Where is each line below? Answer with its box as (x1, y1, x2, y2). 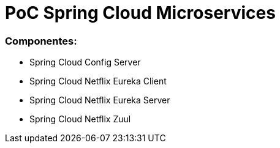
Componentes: (5, 34, 77, 47)
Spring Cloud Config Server (29, 57, 141, 68)
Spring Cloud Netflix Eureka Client (29, 76, 167, 87)
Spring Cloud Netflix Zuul (29, 114, 131, 125)
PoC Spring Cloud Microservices (5, 2, 276, 23)
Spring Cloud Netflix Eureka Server (29, 95, 170, 106)
